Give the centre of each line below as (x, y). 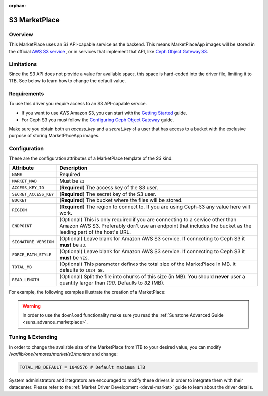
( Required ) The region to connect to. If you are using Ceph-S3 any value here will (155, 207)
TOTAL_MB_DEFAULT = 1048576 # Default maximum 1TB (83, 367)
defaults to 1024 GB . (82, 270)
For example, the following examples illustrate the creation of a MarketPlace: (87, 292)
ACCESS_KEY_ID (28, 187)
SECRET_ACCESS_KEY (33, 194)
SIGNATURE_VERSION (33, 241)
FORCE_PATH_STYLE (32, 254)
